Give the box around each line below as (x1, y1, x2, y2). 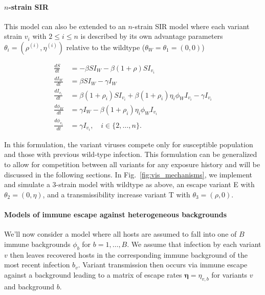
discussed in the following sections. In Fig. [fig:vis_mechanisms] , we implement (4, 169, 252, 179)
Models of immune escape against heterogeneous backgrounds (4, 209, 227, 219)
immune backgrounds (4, 238, 71, 249)
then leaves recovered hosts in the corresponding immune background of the (10, 249, 248, 260)
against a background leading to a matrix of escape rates (4, 269, 182, 280)
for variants (211, 269, 248, 280)
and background (4, 281, 55, 291)
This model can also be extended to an (4, 20, 126, 31)
